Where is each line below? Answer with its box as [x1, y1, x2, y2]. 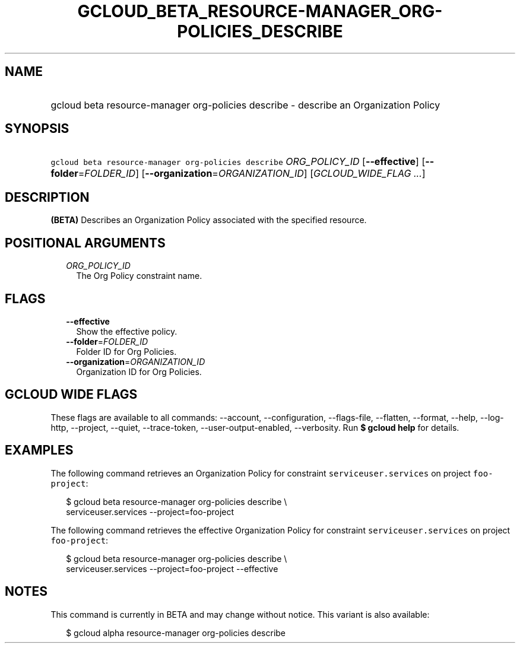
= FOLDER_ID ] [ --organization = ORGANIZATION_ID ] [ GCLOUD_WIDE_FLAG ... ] [78, 167, 426, 180]
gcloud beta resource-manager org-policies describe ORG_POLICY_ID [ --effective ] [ [50, 155, 426, 168]
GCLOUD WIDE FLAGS [5, 387, 138, 402]
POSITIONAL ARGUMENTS [5, 235, 166, 250]
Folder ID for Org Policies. [76, 346, 177, 357]
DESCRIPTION [5, 189, 90, 205]
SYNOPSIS [5, 121, 69, 136]
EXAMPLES [5, 443, 74, 458]
